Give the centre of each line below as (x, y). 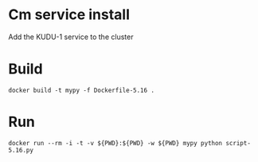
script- (238, 143)
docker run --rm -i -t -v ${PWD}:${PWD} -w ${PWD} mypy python (115, 143)
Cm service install (69, 15)
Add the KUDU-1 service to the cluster (71, 37)
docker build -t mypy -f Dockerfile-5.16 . (82, 90)
